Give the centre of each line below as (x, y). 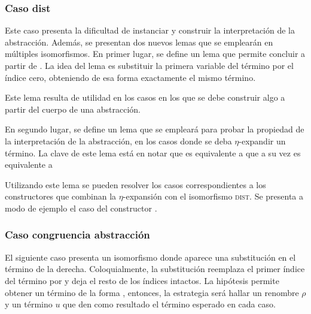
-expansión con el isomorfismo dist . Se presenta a (213, 196)
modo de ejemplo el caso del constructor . (81, 208)
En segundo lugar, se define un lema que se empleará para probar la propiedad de (155, 129)
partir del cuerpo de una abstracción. (73, 109)
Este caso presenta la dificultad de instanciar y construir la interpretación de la (150, 30)
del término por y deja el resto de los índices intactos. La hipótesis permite (142, 280)
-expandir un (262, 141)
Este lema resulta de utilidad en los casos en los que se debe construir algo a (145, 97)
